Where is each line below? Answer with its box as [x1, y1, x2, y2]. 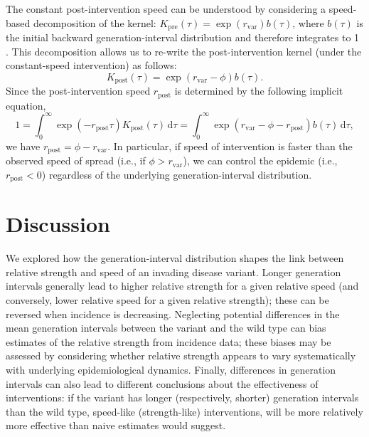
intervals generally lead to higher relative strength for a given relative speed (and [6, 278, 359, 293]
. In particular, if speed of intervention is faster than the [107, 138, 353, 153]
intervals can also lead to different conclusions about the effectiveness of [6, 376, 319, 391]
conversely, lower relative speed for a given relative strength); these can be [6, 293, 329, 307]
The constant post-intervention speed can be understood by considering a [6, 1, 326, 16]
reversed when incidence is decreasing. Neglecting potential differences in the [6, 306, 340, 321]
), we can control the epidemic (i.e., [183, 153, 338, 168]
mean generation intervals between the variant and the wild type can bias [6, 320, 326, 335]
